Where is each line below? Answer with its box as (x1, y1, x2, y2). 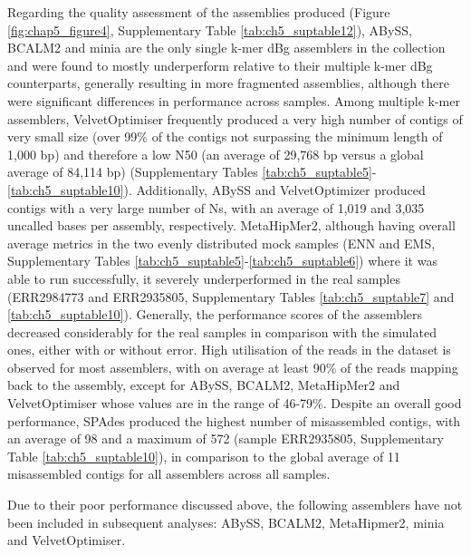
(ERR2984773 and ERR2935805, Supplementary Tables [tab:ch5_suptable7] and (7, 287, 455, 306)
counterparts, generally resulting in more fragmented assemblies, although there (7, 73, 449, 92)
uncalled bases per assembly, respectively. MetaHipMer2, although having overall (7, 216, 456, 235)
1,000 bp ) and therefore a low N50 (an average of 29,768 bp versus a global (7, 144, 424, 163)
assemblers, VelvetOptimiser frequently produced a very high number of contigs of (7, 109, 463, 128)
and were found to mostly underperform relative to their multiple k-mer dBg (7, 55, 433, 74)
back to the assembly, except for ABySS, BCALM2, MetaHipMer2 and (7, 375, 400, 394)
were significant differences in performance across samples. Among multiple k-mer (7, 91, 460, 110)
